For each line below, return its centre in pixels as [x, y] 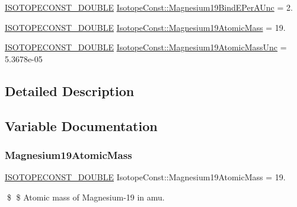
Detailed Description [70, 90]
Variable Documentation [81, 125]
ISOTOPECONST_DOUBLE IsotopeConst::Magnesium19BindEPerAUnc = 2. [149, 7]
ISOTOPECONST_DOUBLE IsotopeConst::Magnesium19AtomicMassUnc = [146, 47]
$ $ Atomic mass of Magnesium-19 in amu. [86, 197]
